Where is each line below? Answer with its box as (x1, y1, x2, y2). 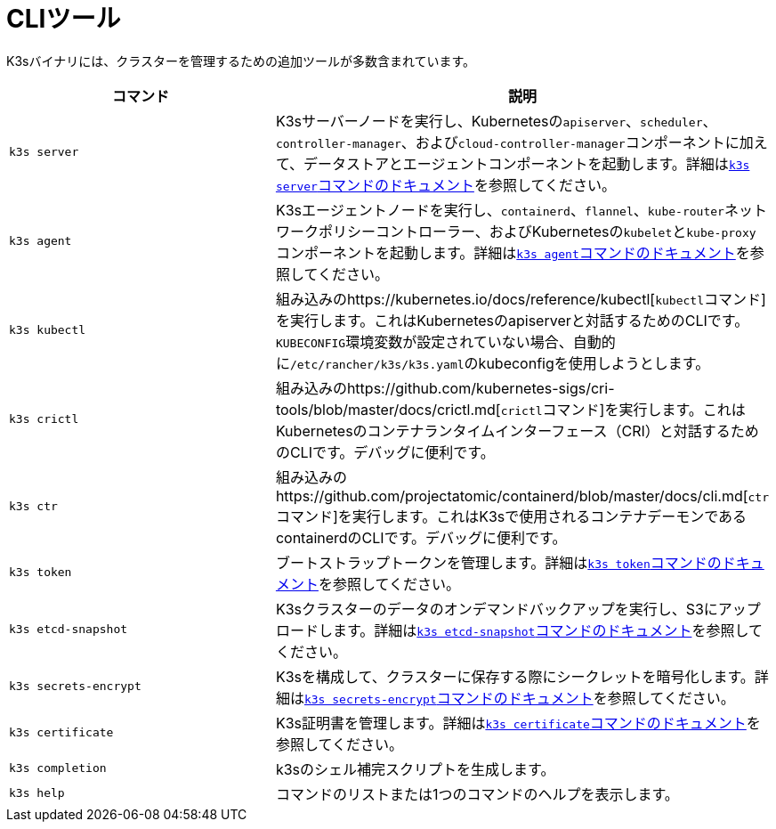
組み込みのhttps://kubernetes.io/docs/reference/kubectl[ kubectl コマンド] (275, 289, 766, 308)
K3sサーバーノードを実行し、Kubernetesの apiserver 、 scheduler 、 (275, 111, 717, 130)
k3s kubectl (9, 323, 86, 337)
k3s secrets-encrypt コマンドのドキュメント (303, 688, 594, 707)
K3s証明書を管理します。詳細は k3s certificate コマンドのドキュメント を (275, 713, 761, 732)
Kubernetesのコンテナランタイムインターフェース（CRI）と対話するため (275, 421, 759, 440)
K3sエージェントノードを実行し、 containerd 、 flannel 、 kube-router (275, 200, 724, 219)
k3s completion (9, 761, 107, 776)
